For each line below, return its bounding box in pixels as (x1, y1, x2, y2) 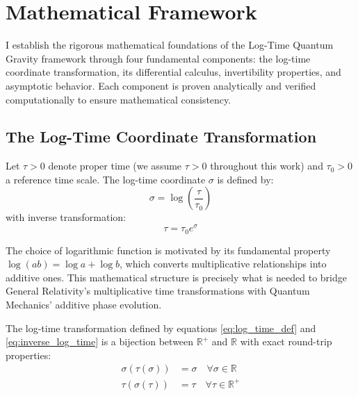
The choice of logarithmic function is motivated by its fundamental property (6, 242, 331, 257)
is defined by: (217, 172, 274, 186)
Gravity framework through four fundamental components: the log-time (6, 51, 311, 65)
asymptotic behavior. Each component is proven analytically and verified (6, 78, 316, 92)
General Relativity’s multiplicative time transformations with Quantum (6, 283, 310, 298)
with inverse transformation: (6, 210, 126, 224)
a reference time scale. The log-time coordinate (6, 172, 206, 186)
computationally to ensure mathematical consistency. (6, 92, 231, 106)
